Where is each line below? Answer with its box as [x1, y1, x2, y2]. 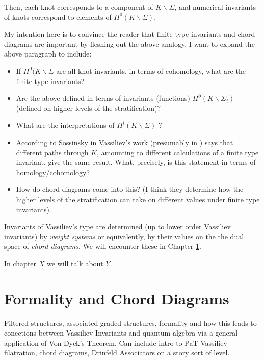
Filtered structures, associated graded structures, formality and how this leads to [4, 317, 257, 328]
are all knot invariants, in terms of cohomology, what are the [56, 65, 246, 76]
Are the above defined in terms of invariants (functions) [16, 93, 190, 103]
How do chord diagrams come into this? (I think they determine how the [16, 184, 244, 195]
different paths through [16, 147, 89, 157]
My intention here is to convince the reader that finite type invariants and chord [4, 29, 255, 39]
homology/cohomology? [16, 166, 90, 177]
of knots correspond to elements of [4, 11, 112, 22]
